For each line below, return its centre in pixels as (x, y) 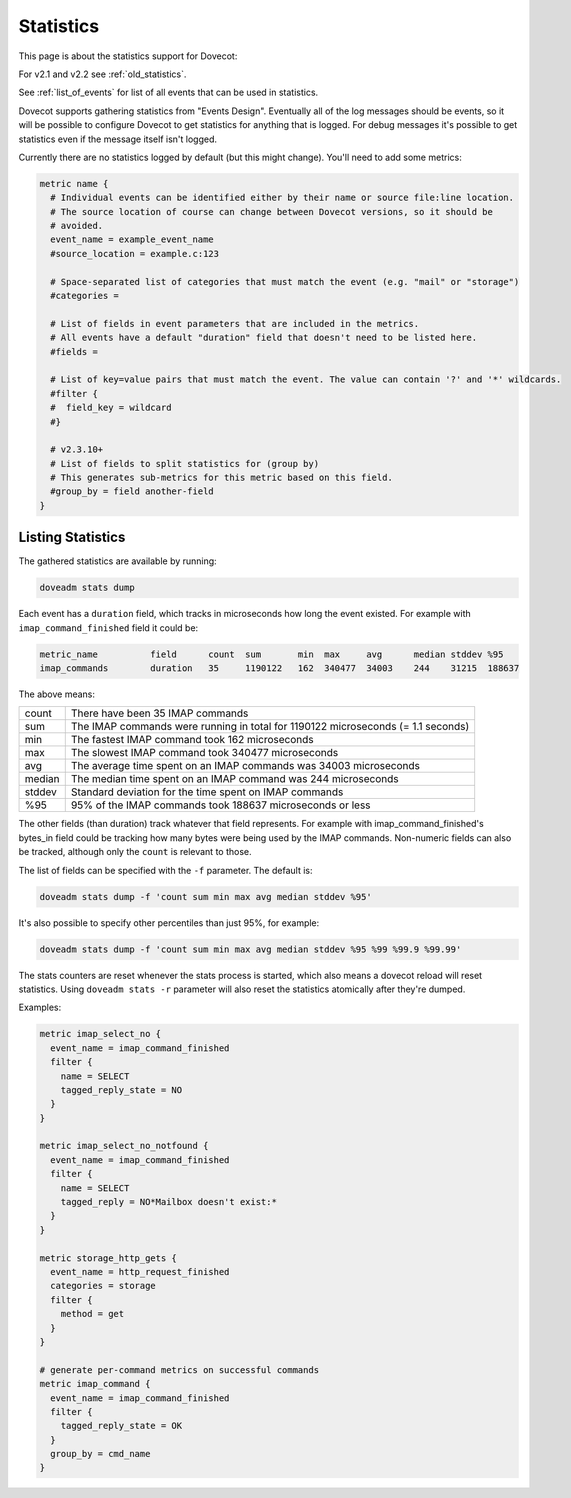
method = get (92, 1314)
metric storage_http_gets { (108, 1258)
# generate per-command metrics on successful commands (179, 1369)
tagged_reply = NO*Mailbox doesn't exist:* (168, 1202)
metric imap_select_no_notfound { (124, 1146)
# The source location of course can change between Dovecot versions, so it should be (272, 211)
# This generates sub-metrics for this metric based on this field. (222, 478)
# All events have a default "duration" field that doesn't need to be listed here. (264, 338)
